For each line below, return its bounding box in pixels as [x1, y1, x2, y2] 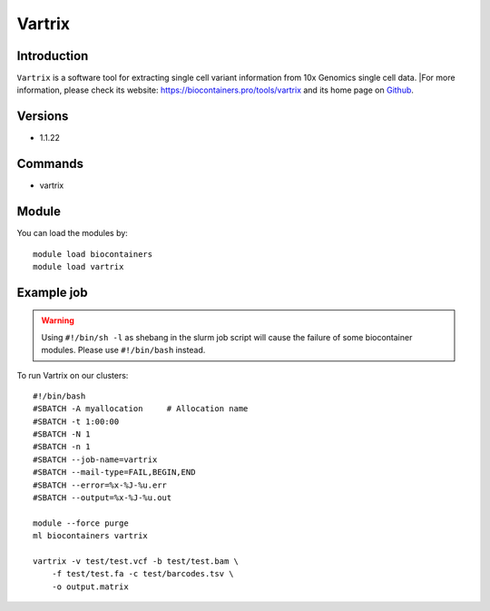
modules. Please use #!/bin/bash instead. [41, 345, 206, 356]
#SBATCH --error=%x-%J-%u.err [33, 479, 168, 490]
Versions [16, 109, 69, 124]
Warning [41, 315, 74, 326]
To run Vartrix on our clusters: [16, 370, 129, 380]
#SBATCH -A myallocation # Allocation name [33, 404, 249, 414]
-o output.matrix [51, 581, 129, 592]
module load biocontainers [33, 249, 153, 259]
